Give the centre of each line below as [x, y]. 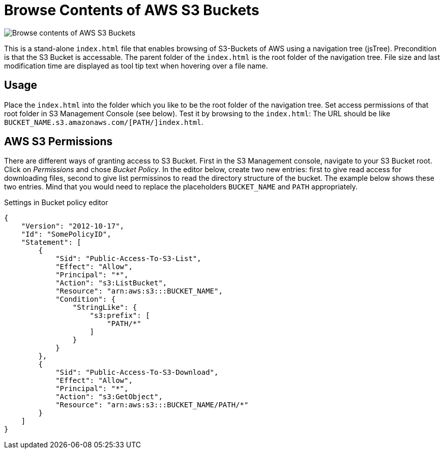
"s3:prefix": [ [120, 316]
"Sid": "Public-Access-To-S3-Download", [137, 373]
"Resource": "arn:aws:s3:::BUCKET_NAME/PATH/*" [152, 405]
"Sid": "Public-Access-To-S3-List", [128, 259]
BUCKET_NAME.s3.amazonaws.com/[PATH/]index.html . [104, 122]
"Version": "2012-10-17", [73, 226]
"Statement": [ [51, 242]
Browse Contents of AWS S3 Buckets [132, 10]
